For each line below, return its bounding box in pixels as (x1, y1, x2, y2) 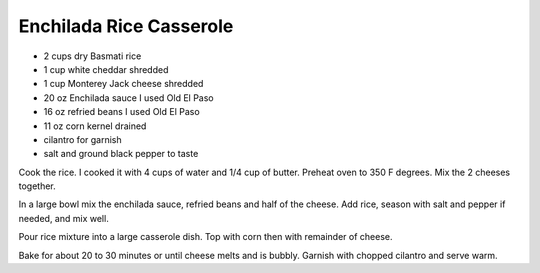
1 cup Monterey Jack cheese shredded (43, 78, 204, 90)
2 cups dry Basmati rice (43, 50, 142, 62)
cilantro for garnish (43, 133, 122, 145)
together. (18, 180, 57, 192)
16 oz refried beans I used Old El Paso (43, 106, 200, 118)
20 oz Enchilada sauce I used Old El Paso (43, 91, 214, 104)
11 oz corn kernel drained (43, 120, 147, 132)
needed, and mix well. (18, 212, 109, 224)
